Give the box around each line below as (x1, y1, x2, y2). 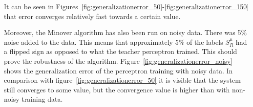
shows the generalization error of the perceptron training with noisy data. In (4, 65, 233, 75)
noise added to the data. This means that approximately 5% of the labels (4, 36, 223, 47)
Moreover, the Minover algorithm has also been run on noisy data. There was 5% (4, 27, 247, 37)
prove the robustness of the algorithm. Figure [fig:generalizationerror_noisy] (4, 55, 232, 66)
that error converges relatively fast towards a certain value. (4, 11, 181, 21)
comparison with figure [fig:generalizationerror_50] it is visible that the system (4, 75, 241, 85)
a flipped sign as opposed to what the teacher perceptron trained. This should (4, 46, 237, 56)
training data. (21, 94, 63, 104)
